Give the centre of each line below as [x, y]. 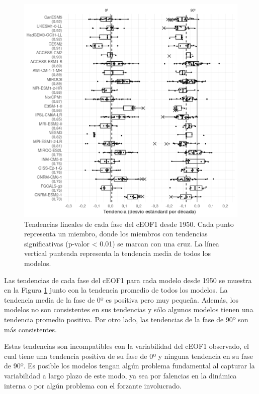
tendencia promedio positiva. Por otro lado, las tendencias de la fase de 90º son [126, 319]
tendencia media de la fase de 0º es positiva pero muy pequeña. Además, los [121, 299]
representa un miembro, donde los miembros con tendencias [116, 234]
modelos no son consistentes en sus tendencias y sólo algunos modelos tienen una [129, 309]
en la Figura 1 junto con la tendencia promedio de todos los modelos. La [116, 290]
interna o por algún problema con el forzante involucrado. [93, 385]
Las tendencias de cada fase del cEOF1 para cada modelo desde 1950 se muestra [128, 280]
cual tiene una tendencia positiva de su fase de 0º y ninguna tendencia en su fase [129, 356]
